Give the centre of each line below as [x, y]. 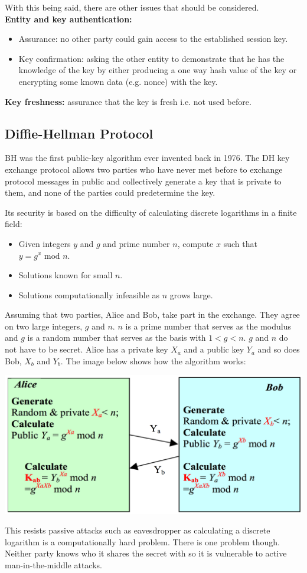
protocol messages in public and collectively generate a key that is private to [143, 181]
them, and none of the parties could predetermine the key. [110, 192]
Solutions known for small [66, 275]
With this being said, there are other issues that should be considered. [132, 7]
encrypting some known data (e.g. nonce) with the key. [118, 81]
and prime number [136, 243]
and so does [279, 349]
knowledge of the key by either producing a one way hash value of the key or [158, 70]
